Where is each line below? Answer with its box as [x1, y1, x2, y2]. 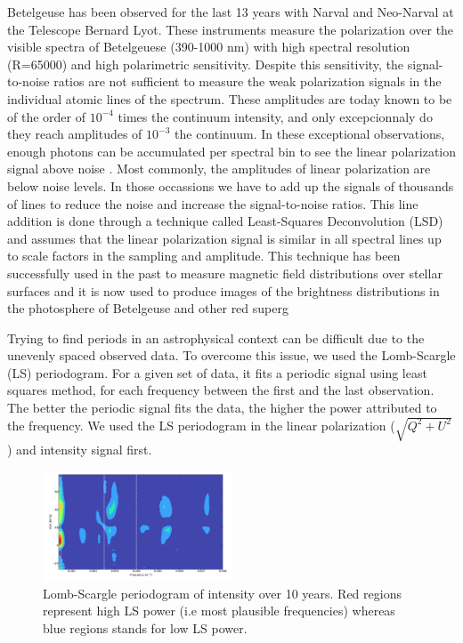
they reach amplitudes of [7, 125, 142, 143]
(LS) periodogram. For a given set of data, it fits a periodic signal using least [7, 363, 427, 382]
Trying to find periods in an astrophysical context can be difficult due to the [7, 328, 425, 347]
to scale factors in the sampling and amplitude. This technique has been [7, 246, 401, 265]
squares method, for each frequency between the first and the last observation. [7, 381, 435, 399]
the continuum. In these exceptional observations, [175, 125, 445, 143]
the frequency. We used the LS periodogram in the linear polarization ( [7, 415, 395, 434]
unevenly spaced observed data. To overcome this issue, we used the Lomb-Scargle [7, 346, 456, 365]
